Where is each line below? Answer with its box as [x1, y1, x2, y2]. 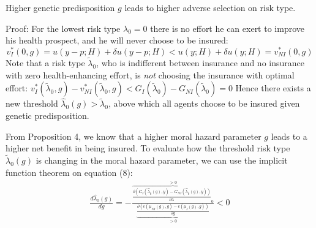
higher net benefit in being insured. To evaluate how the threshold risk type [6, 142, 290, 154]
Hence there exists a [235, 82, 311, 94]
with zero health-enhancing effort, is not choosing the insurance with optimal [6, 68, 295, 81]
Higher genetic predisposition [6, 1, 115, 13]
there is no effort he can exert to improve [150, 21, 304, 34]
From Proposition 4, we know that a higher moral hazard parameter [6, 129, 261, 142]
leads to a [271, 129, 307, 142]
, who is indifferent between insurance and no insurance [96, 56, 304, 69]
